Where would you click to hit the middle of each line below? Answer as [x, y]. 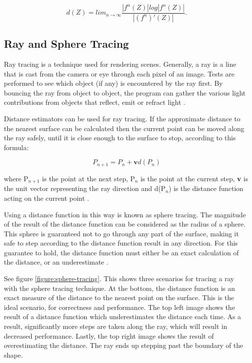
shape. [13, 354]
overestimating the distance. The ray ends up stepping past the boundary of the [124, 345]
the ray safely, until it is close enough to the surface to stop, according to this [120, 138]
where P [16, 178]
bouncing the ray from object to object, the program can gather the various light [125, 92]
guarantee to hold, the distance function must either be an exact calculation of [121, 252]
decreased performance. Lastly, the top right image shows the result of [109, 335]
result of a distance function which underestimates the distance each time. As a [123, 316]
